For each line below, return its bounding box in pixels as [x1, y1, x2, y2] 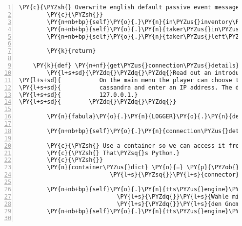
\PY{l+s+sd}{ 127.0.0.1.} [19, 91, 138, 98]
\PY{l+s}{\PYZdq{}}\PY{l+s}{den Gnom [117, 200, 240, 207]
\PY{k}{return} [47, 47, 96, 55]
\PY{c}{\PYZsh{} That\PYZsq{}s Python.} [47, 149, 180, 157]
